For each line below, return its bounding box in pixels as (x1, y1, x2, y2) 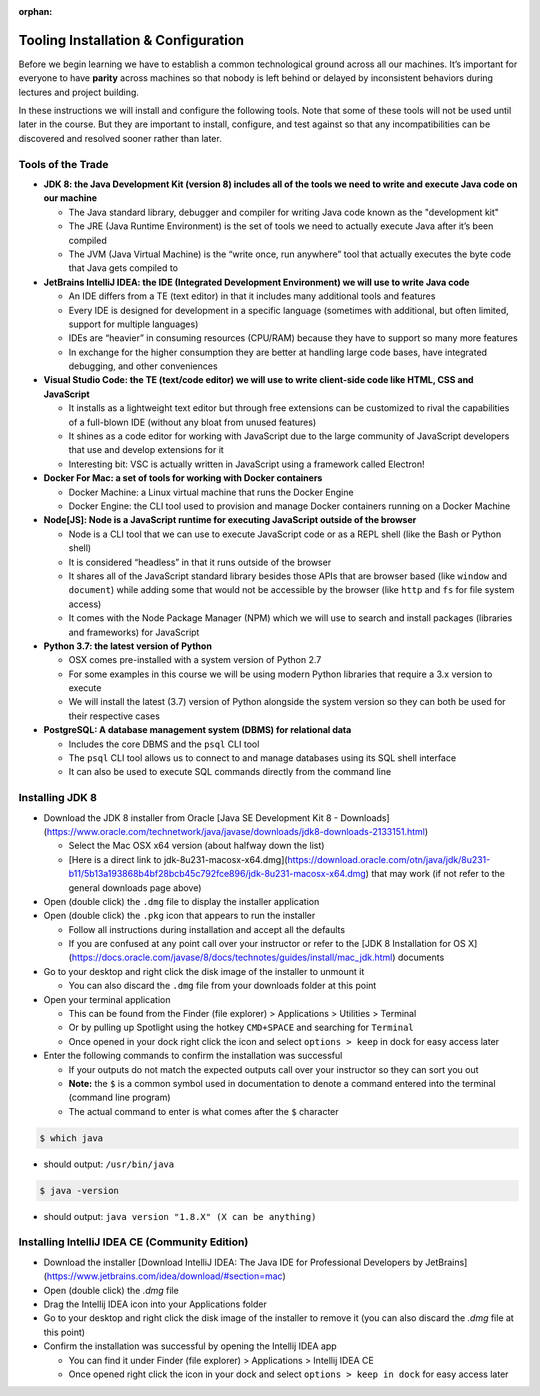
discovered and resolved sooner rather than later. (18, 132, 222, 144)
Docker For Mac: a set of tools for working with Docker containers (43, 472, 323, 484)
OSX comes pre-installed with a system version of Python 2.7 (68, 654, 322, 666)
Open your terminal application (43, 993, 171, 1005)
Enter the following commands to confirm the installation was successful (43, 1050, 343, 1062)
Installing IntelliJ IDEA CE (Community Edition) (18, 1235, 249, 1249)
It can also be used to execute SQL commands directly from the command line (68, 766, 392, 778)
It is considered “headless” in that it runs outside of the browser (68, 556, 332, 568)
